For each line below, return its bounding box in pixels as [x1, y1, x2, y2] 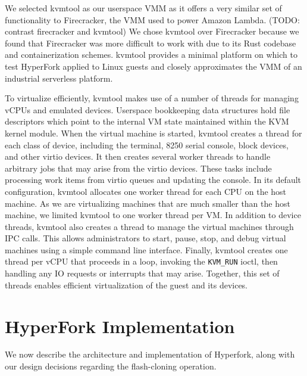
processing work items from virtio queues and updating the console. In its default [5, 173, 302, 186]
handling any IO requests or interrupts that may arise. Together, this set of [5, 267, 280, 279]
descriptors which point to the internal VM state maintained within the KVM [5, 115, 289, 128]
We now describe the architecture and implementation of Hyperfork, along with [5, 348, 295, 361]
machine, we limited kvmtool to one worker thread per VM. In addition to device [5, 209, 301, 221]
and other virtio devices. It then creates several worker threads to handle [5, 150, 271, 163]
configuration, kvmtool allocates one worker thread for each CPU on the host [5, 185, 287, 197]
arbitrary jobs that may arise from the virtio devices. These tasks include [5, 161, 272, 174]
